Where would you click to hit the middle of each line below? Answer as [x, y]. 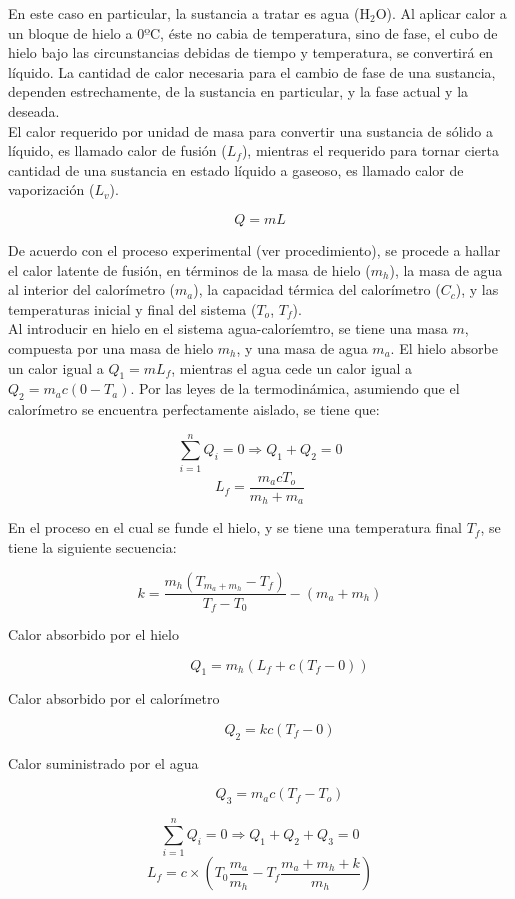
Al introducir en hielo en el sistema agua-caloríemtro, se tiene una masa [228, 328]
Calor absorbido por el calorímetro [114, 698]
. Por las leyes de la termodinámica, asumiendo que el [295, 388]
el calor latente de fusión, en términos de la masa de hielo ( [189, 269]
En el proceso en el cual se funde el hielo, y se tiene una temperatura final [235, 527]
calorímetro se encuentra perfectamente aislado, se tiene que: [194, 409]
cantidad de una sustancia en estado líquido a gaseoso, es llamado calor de [236, 169]
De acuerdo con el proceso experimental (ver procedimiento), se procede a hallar [254, 249]
